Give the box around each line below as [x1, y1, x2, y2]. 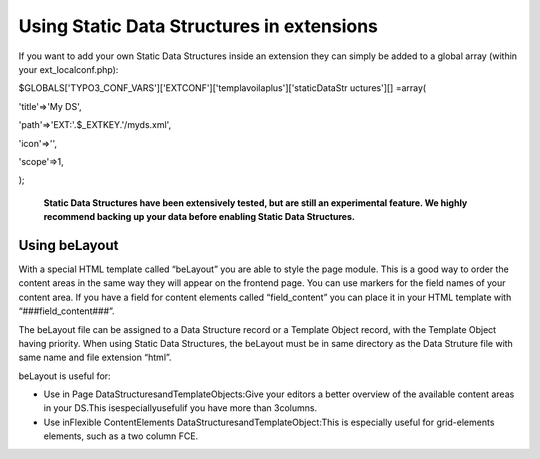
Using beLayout [18, 236, 119, 254]
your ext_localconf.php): [18, 63, 119, 75]
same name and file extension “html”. [18, 351, 172, 364]
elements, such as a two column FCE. [43, 430, 199, 442]
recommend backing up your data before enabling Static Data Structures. [43, 211, 355, 223]
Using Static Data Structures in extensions [18, 15, 379, 37]
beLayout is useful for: [18, 370, 111, 382]
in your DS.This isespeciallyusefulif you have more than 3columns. [43, 402, 318, 414]
